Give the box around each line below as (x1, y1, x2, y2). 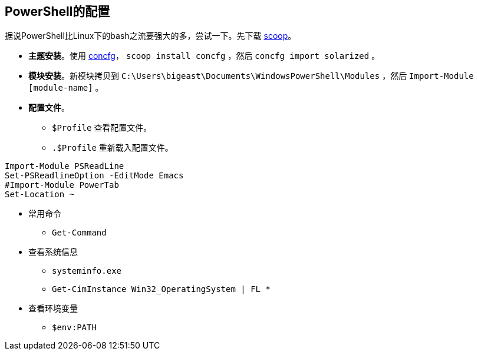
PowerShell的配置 (5, 4, 110, 19)
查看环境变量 (28, 303, 78, 314)
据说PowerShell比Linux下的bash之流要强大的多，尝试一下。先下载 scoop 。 (5, 31, 296, 41)
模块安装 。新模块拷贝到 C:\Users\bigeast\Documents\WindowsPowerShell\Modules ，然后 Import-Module (28, 71, 474, 81)
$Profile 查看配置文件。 (52, 122, 152, 133)
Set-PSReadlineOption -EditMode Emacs (5, 171, 184, 181)
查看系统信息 (28, 247, 78, 257)
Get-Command (52, 228, 107, 238)
